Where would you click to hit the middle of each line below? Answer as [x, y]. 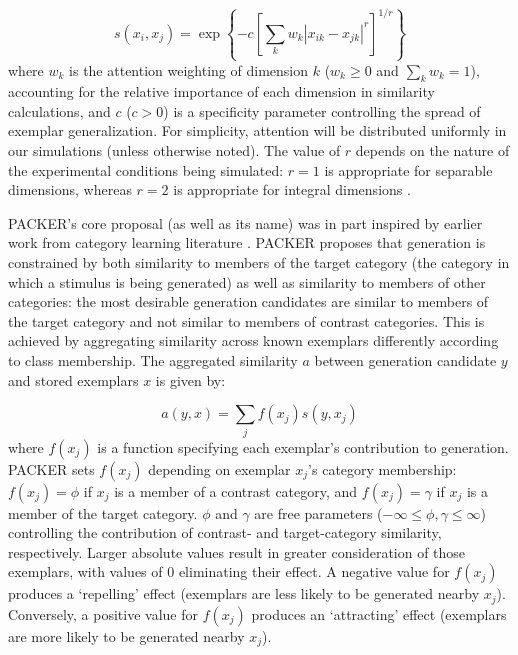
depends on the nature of [432, 150]
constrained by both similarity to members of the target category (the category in [259, 262]
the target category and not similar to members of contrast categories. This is [246, 320]
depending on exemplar [219, 468]
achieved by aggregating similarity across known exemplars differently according [253, 340]
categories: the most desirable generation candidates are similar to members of [248, 301]
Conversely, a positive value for [103, 613]
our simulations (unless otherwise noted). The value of [174, 150]
